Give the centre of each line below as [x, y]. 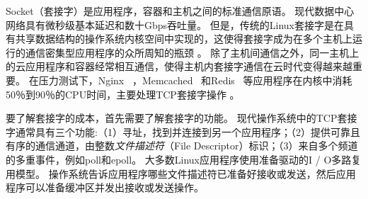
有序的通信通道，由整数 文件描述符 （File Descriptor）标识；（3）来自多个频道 [182, 146]
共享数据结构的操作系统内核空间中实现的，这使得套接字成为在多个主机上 [184, 39]
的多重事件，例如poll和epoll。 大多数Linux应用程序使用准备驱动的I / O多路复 [184, 159]
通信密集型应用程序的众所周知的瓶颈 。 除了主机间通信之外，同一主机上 [192, 52]
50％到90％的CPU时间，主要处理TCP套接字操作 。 [123, 94]
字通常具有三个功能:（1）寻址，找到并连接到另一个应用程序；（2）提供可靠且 [183, 131]
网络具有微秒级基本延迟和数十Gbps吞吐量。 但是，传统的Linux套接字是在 [175, 24]
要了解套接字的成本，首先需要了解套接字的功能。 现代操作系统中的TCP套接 [182, 118]
